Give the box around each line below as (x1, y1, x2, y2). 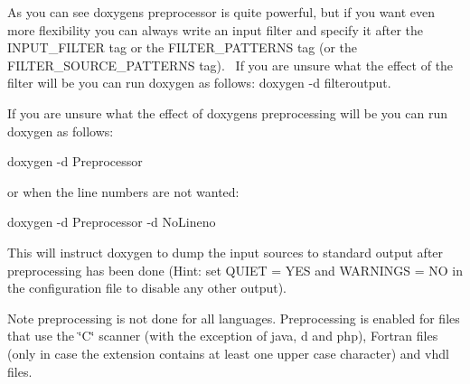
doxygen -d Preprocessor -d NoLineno (7, 212, 216, 231)
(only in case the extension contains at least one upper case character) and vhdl (7, 343, 449, 362)
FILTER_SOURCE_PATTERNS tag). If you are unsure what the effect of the (7, 55, 454, 74)
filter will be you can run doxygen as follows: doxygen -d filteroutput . (7, 73, 391, 92)
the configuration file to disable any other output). (7, 278, 287, 297)
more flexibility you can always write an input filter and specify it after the (7, 20, 423, 39)
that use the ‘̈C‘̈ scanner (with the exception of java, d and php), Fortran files (7, 326, 438, 345)
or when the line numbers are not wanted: (7, 182, 240, 201)
